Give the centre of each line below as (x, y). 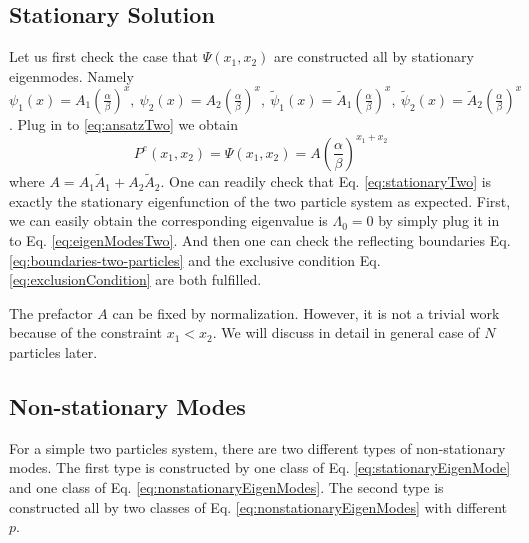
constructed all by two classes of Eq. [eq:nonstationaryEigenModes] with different (258, 506)
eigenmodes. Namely (71, 75)
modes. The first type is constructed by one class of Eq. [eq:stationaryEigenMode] (260, 467)
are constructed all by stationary (374, 56)
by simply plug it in (439, 220)
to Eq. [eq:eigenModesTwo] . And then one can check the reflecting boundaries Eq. (260, 239)
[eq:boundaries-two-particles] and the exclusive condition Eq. (195, 259)
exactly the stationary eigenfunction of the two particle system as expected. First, (260, 200)
